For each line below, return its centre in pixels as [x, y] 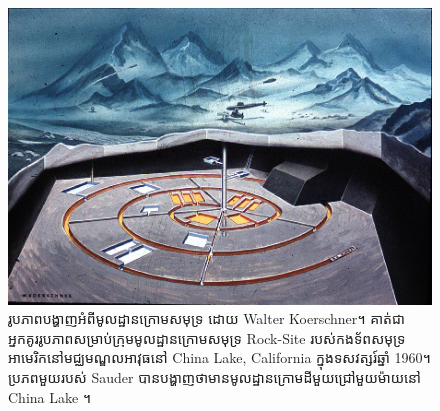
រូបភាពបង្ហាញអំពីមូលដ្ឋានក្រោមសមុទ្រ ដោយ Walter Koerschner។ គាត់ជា [206, 318]
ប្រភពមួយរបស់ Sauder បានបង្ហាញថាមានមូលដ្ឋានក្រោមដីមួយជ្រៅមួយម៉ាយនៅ [215, 377]
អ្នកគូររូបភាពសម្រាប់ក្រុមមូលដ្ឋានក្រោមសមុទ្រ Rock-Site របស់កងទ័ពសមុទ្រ [207, 337]
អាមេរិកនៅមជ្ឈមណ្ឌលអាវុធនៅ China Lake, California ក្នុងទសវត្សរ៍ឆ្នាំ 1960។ [219, 357]
